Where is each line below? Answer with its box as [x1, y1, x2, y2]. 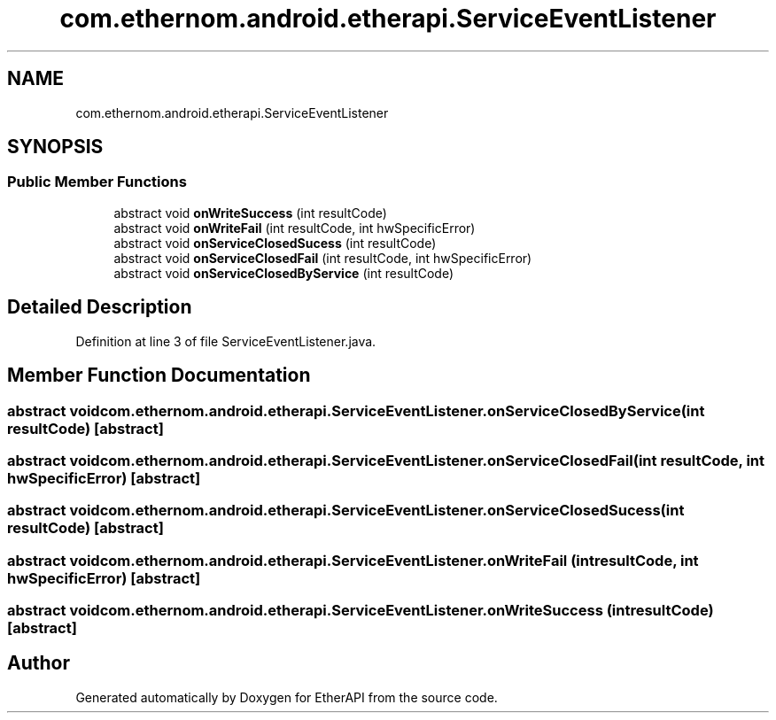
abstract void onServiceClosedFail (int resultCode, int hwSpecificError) [113, 250, 532, 266]
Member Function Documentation [7, 364, 311, 387]
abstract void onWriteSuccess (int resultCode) [113, 205, 387, 221]
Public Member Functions [7, 173, 187, 191]
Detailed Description [7, 296, 192, 319]
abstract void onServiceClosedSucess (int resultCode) [113, 235, 437, 251]
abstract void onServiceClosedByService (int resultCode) [113, 265, 454, 281]
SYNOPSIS [7, 135, 104, 159]
